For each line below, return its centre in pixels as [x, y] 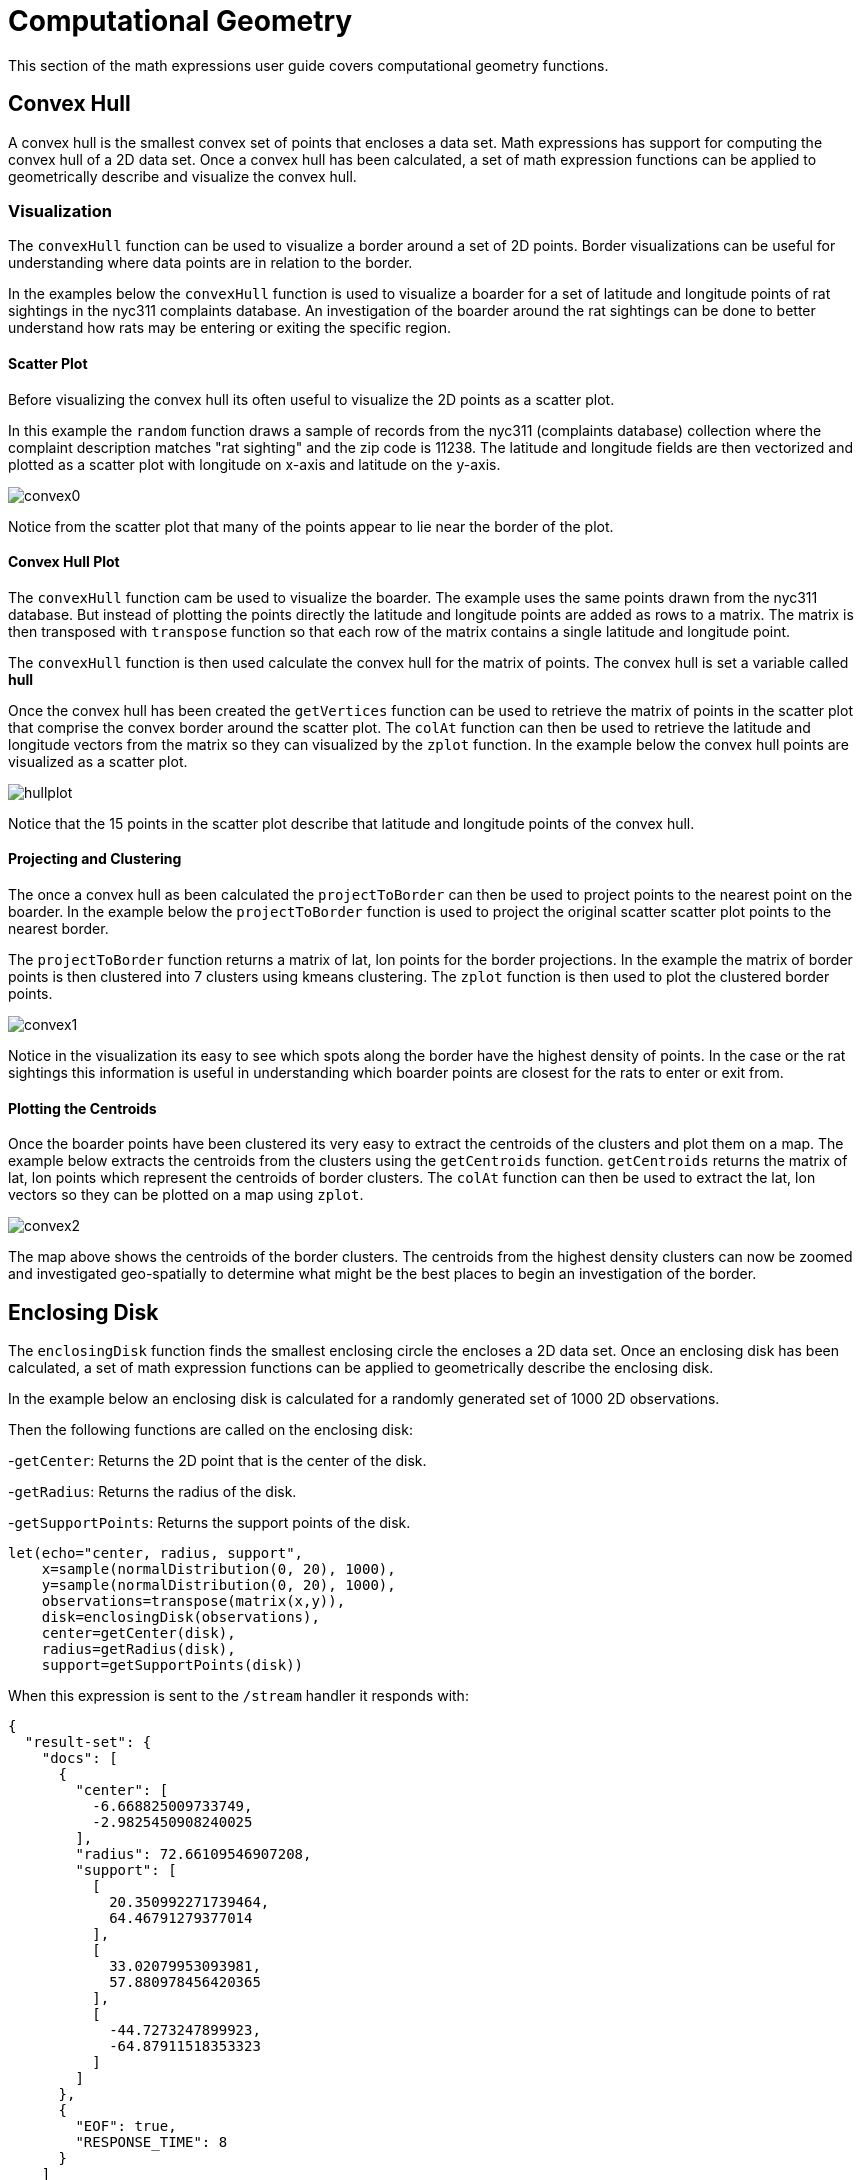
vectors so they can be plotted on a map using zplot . [186, 1195]
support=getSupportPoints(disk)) [172, 1665]
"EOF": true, [126, 2126]
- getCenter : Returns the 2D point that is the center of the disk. [217, 1461]
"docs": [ [79, 1758]
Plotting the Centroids [82, 1108]
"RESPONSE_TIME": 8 [151, 2142]
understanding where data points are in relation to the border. [210, 263]
